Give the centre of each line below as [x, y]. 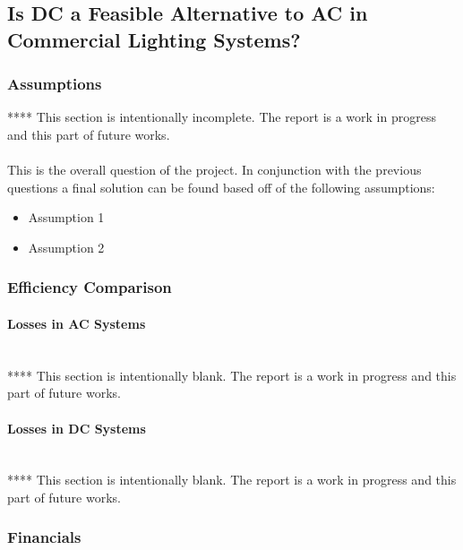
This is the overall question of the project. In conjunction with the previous [214, 170]
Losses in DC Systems [77, 428]
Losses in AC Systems [77, 323]
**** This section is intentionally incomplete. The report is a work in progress [222, 117]
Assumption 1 [66, 217]
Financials [44, 537]
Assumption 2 [66, 247]
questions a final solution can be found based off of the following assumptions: [221, 187]
